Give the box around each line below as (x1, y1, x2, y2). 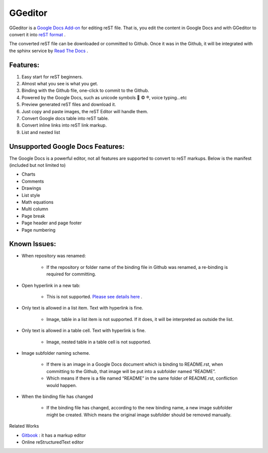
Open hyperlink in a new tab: (21, 282, 80, 288)
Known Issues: (9, 240, 57, 248)
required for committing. (46, 271, 96, 277)
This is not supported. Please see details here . (46, 294, 142, 300)
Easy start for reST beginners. (21, 73, 83, 79)
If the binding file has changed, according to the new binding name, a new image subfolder (46, 405, 233, 411)
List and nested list (21, 129, 61, 135)
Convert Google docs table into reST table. (21, 115, 109, 121)
